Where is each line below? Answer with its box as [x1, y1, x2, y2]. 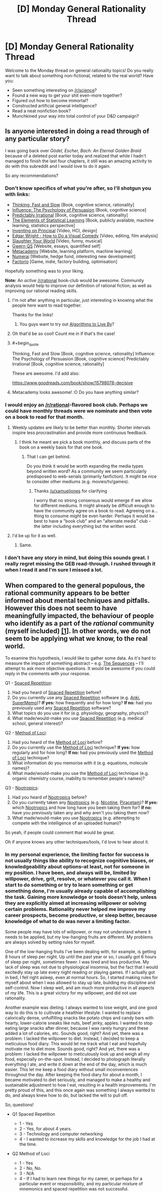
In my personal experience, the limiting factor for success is [5, 851, 149, 858]
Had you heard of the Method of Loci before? [12, 739, 103, 745]
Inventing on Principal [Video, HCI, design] [12, 228, 98, 234]
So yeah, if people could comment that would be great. [5, 829, 115, 835]
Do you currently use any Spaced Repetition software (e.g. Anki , [12, 694, 141, 701]
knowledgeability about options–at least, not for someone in [5, 863, 149, 870]
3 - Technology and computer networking [19, 1131, 103, 1137]
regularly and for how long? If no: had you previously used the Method [12, 750, 154, 755]
